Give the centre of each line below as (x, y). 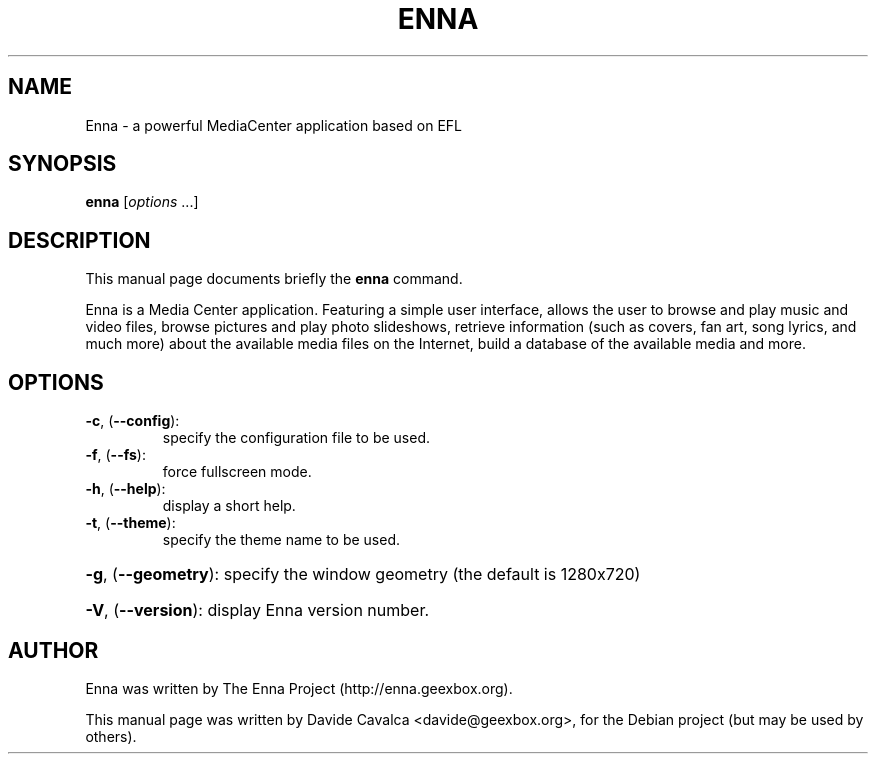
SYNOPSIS (62, 164)
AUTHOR (53, 650)
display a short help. (229, 506)
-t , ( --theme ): (130, 523)
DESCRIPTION (79, 240)
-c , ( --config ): (132, 421)
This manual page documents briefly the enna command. (274, 279)
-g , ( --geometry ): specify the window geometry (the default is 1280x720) (363, 574)
